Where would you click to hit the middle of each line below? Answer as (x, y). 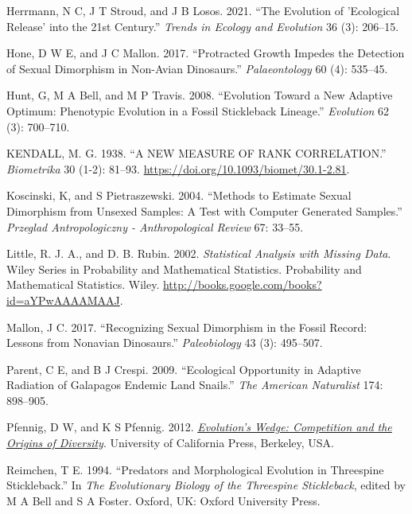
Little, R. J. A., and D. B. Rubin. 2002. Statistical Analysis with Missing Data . (199, 253)
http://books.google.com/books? (242, 284)
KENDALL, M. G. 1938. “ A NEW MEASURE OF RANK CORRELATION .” (196, 153)
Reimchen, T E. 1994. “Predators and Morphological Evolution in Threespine (195, 469)
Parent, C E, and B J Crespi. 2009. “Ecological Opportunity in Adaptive (184, 369)
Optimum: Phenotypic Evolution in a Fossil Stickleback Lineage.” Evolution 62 (198, 110)
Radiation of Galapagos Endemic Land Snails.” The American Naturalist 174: (195, 385)
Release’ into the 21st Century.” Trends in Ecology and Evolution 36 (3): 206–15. (203, 26)
